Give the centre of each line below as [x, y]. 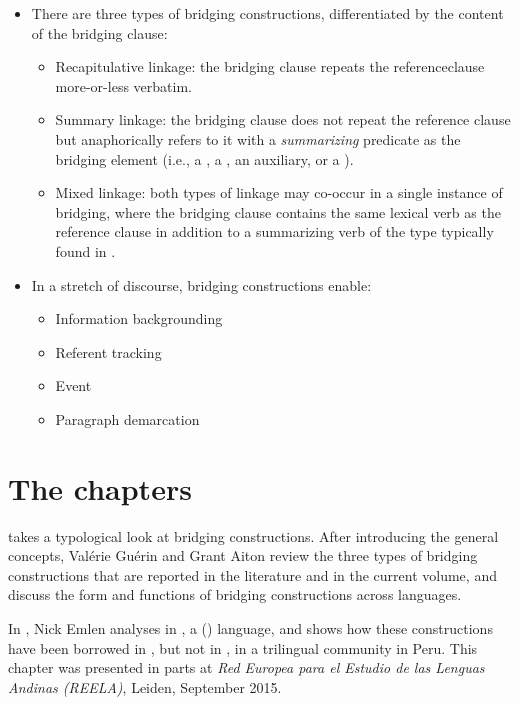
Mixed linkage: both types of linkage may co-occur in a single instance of [279, 192]
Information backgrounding [139, 318]
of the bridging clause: [99, 32]
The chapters [100, 487]
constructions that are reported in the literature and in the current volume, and [252, 574]
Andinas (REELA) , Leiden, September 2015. [145, 686]
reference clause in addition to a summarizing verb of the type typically [274, 231]
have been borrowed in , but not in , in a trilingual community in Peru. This [243, 647]
